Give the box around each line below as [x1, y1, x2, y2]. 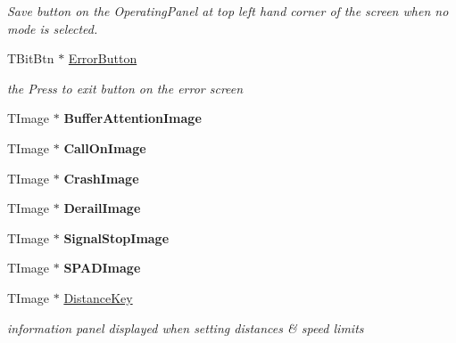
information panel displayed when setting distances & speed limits [7, 318, 364, 337]
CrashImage [63, 168, 139, 187]
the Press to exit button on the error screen [7, 78, 244, 97]
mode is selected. [7, 19, 98, 37]
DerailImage [63, 199, 141, 217]
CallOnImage [63, 138, 146, 157]
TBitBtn [7, 49, 54, 68]
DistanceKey [63, 288, 133, 306]
